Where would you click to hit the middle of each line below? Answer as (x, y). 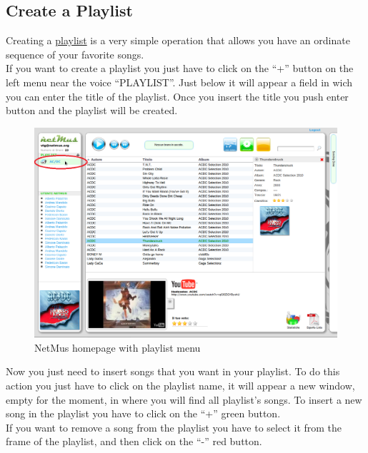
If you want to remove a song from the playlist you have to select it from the (174, 427)
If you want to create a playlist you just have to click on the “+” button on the (180, 68)
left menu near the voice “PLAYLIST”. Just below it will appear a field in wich (179, 82)
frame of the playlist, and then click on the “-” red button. (134, 441)
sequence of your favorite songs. (75, 54)
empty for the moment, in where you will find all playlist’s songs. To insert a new (184, 399)
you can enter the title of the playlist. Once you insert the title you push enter (177, 96)
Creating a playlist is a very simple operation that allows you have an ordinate (178, 40)
